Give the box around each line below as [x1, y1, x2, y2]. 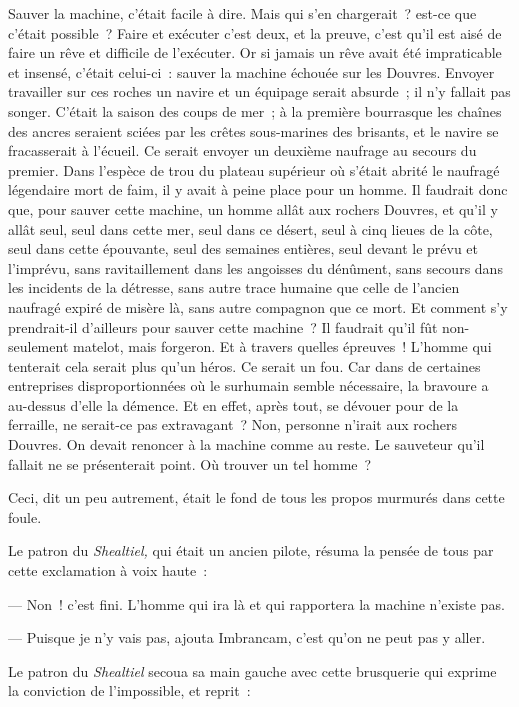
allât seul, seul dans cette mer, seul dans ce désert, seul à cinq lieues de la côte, [8, 218, 493, 239]
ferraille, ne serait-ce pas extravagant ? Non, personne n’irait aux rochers [8, 414, 458, 435]
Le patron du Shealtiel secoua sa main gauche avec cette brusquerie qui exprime [8, 660, 497, 681]
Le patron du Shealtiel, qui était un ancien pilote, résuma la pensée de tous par [8, 540, 494, 561]
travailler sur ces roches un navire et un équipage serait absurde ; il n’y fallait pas [8, 81, 511, 102]
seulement [8, 336, 69, 357]
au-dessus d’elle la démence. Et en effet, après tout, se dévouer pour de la [8, 394, 459, 415]
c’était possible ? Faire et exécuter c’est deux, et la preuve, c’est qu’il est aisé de [8, 22, 502, 43]
